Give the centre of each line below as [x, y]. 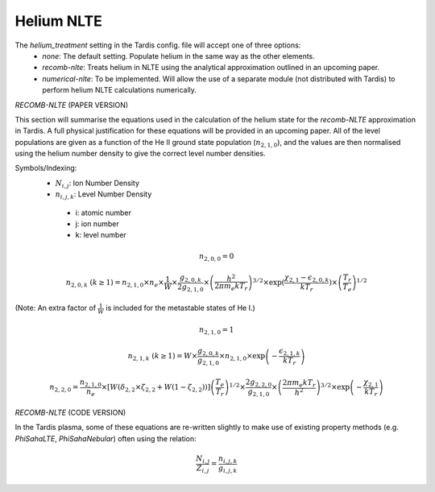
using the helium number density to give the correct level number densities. [140, 154]
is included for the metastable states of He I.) [180, 308]
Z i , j [203, 469]
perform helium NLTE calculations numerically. [120, 90]
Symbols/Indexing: [46, 168]
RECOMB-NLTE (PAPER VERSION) [72, 105]
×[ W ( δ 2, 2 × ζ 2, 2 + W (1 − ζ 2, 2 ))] [156, 388]
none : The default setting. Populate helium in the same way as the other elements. [179, 56]
